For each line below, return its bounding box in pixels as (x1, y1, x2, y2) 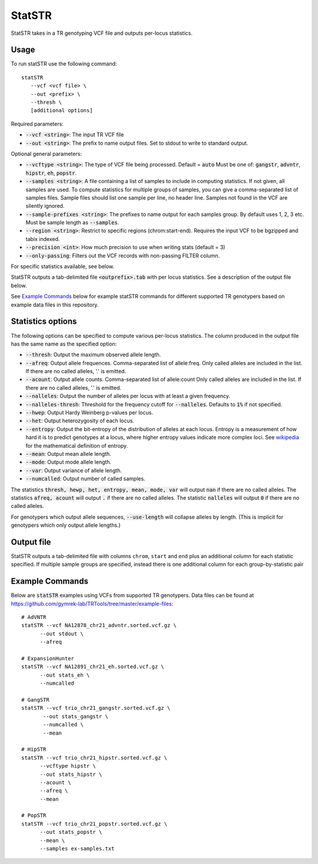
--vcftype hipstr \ (39, 762, 97, 770)
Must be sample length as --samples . (25, 219, 120, 226)
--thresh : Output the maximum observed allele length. (25, 351, 161, 358)
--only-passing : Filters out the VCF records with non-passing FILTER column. (25, 252, 220, 259)
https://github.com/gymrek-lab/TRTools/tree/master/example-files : (11, 600, 174, 607)
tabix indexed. (25, 235, 60, 242)
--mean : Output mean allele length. (25, 450, 111, 457)
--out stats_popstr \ (39, 829, 102, 836)
